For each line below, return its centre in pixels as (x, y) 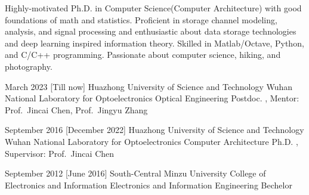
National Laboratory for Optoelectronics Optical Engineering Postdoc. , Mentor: (152, 98)
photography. (29, 66)
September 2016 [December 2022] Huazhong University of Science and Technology (154, 130)
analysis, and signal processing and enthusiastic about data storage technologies (151, 31)
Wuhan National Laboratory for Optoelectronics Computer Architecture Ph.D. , (152, 141)
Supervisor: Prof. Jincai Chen (60, 153)
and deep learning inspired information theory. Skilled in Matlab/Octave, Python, (154, 43)
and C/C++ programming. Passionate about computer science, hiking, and (143, 55)
